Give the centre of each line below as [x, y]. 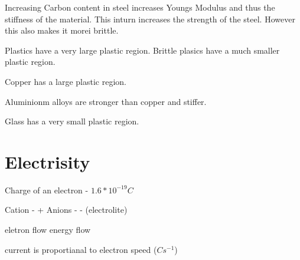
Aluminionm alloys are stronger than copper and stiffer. [106, 101]
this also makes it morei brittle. [62, 30]
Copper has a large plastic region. [66, 81]
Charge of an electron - [47, 190]
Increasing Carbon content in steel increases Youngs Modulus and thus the [140, 7]
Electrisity [48, 161]
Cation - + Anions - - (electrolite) [66, 210]
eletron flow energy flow [48, 230]
